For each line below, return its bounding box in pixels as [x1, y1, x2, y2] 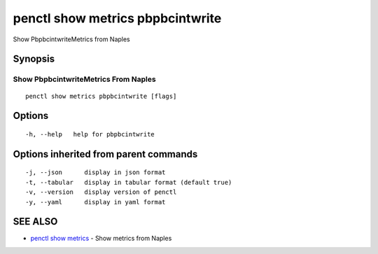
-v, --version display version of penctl [25, 188, 177, 196]
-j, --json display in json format [25, 169, 166, 176]
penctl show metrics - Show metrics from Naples [30, 234, 172, 243]
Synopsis [13, 53, 55, 65]
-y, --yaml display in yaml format [25, 198, 166, 206]
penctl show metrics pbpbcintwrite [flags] [25, 92, 177, 100]
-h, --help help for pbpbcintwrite [25, 130, 155, 138]
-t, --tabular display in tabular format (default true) [25, 178, 232, 186]
